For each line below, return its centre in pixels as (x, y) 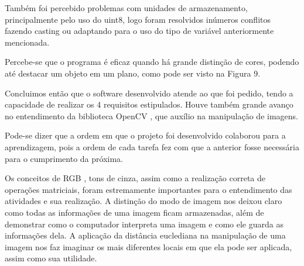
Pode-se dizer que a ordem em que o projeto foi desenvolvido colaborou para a (145, 135)
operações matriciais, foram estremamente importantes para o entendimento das (148, 189)
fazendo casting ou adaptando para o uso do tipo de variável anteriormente (139, 31)
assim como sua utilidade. (51, 258)
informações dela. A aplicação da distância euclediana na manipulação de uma (145, 235)
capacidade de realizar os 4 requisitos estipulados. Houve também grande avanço (149, 104)
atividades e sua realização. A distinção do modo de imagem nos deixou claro (144, 201)
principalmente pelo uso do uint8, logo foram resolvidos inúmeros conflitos (138, 19)
